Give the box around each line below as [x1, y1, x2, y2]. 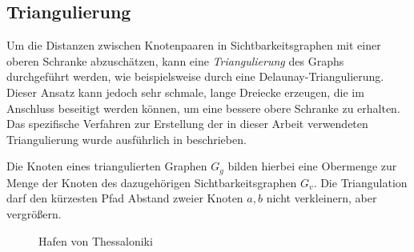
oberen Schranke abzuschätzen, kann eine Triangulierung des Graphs [6, 52, 344, 69]
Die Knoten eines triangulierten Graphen [6, 158, 207, 174]
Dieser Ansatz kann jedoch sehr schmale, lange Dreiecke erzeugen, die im [6, 83, 364, 100]
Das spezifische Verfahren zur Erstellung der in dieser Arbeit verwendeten [6, 115, 368, 132]
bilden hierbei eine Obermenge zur [227, 158, 397, 174]
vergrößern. [6, 206, 62, 222]
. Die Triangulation [313, 174, 408, 190]
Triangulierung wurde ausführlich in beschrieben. [6, 130, 247, 147]
